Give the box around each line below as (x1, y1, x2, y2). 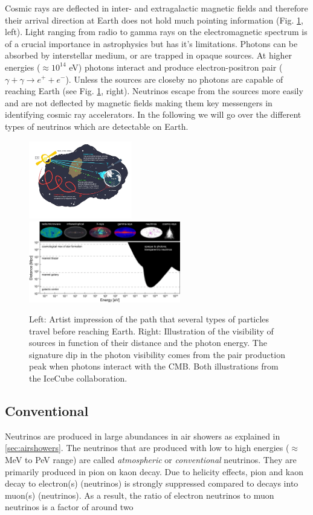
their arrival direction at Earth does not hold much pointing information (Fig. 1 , (5, 13, 303, 26)
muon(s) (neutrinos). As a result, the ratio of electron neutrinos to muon (5, 488, 274, 501)
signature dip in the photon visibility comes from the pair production (29, 348, 285, 360)
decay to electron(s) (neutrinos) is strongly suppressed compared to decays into (5, 477, 298, 490)
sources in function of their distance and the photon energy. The (29, 336, 267, 349)
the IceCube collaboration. (29, 372, 127, 385)
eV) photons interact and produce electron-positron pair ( (69, 60, 283, 73)
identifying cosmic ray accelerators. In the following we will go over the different (5, 108, 302, 121)
